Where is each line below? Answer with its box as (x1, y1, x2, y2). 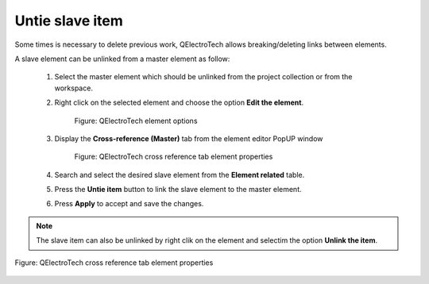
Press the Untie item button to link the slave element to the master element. (54, 185, 302, 194)
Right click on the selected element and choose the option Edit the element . (54, 98, 304, 107)
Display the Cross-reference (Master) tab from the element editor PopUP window (54, 133, 323, 143)
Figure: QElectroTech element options (74, 116, 198, 125)
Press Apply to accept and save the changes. (54, 199, 204, 209)
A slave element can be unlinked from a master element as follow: (14, 54, 230, 63)
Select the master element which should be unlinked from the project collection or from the (54, 72, 353, 82)
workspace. (54, 83, 93, 93)
